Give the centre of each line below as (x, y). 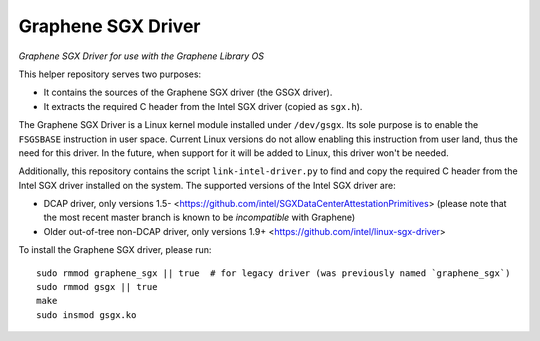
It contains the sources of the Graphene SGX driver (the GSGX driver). (188, 92)
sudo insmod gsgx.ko (86, 314)
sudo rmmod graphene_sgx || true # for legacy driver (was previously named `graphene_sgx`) (273, 273)
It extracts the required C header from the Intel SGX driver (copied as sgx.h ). (203, 106)
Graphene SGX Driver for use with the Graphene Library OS (141, 56)
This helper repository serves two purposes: (110, 74)
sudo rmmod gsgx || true (97, 287)
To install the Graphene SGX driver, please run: (115, 250)
